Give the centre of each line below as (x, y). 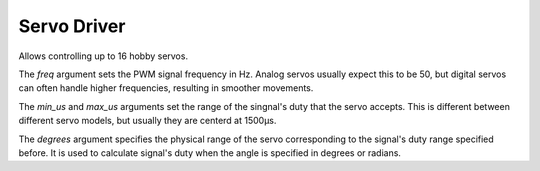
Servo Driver (72, 26)
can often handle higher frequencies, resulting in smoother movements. (166, 88)
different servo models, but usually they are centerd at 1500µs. (147, 121)
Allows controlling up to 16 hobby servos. (103, 56)
